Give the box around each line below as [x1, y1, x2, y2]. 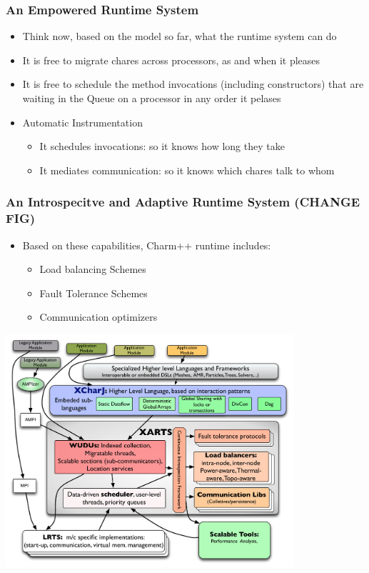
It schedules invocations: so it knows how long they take [39, 139, 285, 154]
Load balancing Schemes [39, 261, 146, 276]
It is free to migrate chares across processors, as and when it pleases [22, 52, 320, 67]
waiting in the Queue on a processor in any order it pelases [22, 91, 281, 105]
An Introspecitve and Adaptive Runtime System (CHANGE [6, 193, 360, 211]
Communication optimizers [39, 309, 158, 324]
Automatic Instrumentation [22, 114, 143, 129]
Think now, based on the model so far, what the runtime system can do [22, 29, 337, 44]
